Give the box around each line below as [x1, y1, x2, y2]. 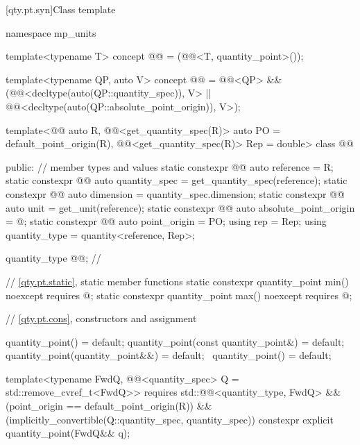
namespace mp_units [6, 25, 96, 40]
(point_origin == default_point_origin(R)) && [6, 398, 212, 413]
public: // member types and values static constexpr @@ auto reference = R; [6, 159, 334, 174]
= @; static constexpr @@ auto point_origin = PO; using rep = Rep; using [6, 214, 327, 228]
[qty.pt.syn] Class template [6, 2, 116, 16]
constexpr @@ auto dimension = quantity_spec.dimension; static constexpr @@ [6, 186, 345, 201]
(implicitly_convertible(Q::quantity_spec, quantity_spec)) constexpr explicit [6, 412, 334, 426]
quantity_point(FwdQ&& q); [6, 426, 130, 440]
